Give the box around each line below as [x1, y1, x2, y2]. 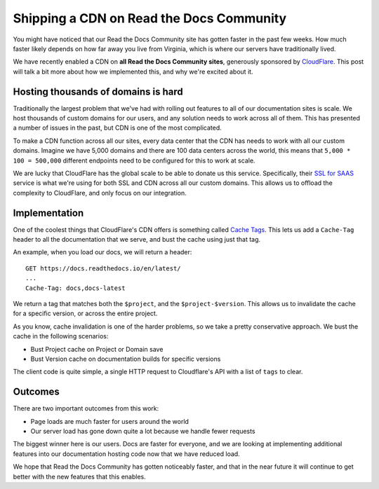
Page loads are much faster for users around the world [30, 417, 189, 425]
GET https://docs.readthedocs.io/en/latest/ [25, 264, 182, 273]
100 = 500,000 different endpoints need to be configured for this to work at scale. [13, 156, 255, 165]
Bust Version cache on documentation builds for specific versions [30, 354, 221, 363]
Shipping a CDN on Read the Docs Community [13, 11, 287, 26]
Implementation [13, 207, 84, 219]
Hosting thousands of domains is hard [13, 85, 183, 97]
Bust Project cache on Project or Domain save [30, 345, 164, 353]
